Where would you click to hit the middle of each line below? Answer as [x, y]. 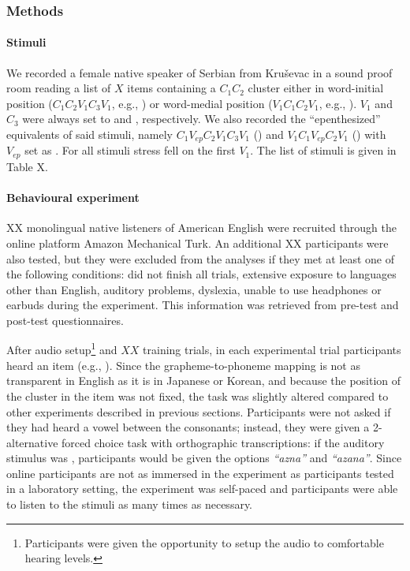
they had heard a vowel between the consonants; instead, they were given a [188, 427]
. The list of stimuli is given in [323, 150]
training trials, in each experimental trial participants [272, 350]
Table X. [27, 166]
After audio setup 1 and [62, 349]
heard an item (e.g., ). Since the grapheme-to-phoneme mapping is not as [183, 365]
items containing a [171, 88]
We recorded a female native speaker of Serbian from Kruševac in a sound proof [199, 72]
